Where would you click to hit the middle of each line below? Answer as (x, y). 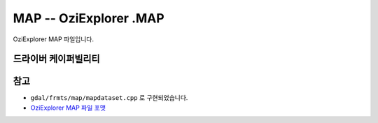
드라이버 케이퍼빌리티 (57, 59)
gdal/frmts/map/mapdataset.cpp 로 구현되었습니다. (109, 98)
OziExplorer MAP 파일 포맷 (68, 108)
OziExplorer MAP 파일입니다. (54, 39)
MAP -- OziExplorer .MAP (89, 18)
